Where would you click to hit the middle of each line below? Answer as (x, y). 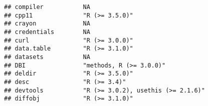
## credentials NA (47, 32)
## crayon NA (47, 24)
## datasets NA (47, 57)
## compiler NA (47, 7)
